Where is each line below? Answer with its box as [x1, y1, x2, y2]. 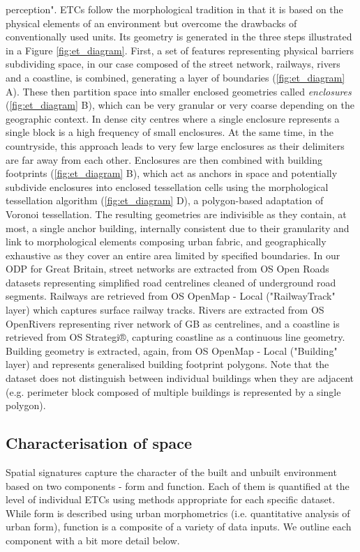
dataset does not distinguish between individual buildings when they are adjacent [6, 371, 354, 385]
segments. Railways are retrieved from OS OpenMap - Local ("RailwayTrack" [6, 289, 336, 303]
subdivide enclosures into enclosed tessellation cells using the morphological [6, 179, 329, 194]
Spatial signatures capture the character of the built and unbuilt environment [6, 465, 337, 480]
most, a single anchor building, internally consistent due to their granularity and [6, 220, 350, 235]
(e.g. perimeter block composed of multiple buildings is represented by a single [6, 384, 341, 399]
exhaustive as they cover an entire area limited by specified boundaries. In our [6, 247, 340, 262]
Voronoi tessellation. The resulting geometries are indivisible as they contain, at [6, 206, 347, 221]
